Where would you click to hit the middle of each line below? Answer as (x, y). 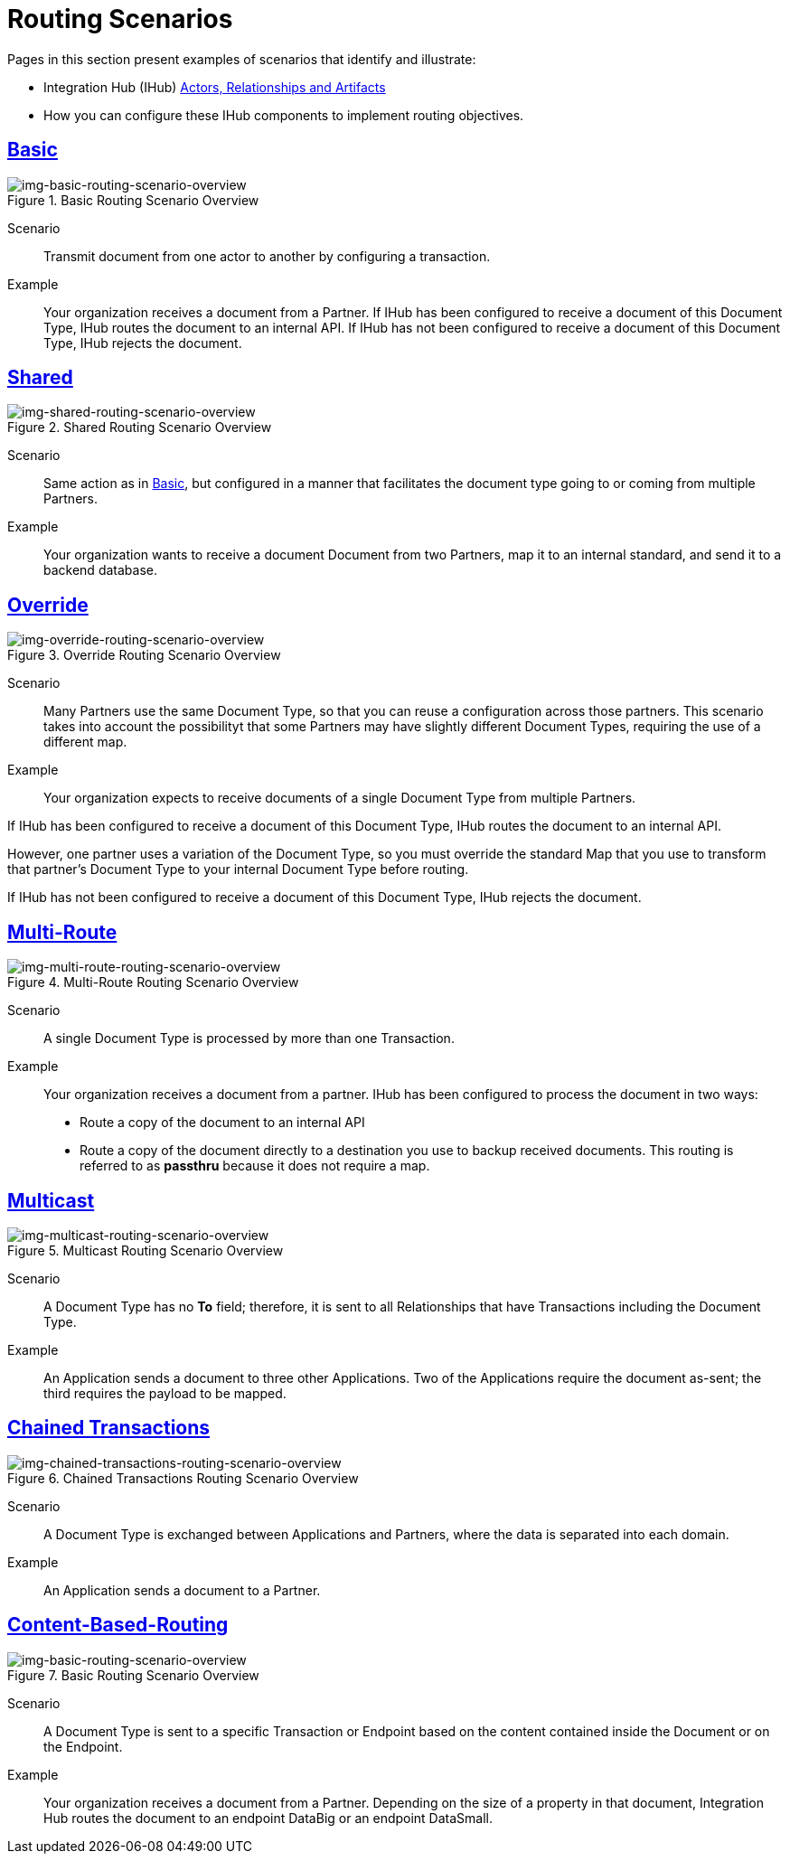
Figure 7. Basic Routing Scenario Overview (133, 1675)
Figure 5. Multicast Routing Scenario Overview (146, 1250)
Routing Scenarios (120, 19)
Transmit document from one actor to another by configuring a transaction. (267, 256)
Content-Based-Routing (118, 1625)
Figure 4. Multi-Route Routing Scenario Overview (153, 982)
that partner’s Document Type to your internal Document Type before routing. (238, 869)
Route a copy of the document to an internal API (222, 1123)
